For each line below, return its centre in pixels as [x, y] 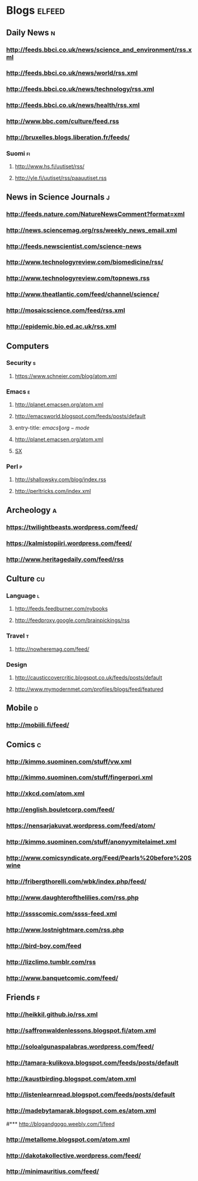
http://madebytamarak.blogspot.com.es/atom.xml [81, 1111]
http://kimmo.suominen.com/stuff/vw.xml [69, 762]
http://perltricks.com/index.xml [53, 491]
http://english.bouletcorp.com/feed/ [61, 810]
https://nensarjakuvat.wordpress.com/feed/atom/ [81, 826]
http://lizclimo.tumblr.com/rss [51, 962]
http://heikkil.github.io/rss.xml [52, 1014]
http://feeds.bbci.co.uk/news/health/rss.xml [73, 105]
